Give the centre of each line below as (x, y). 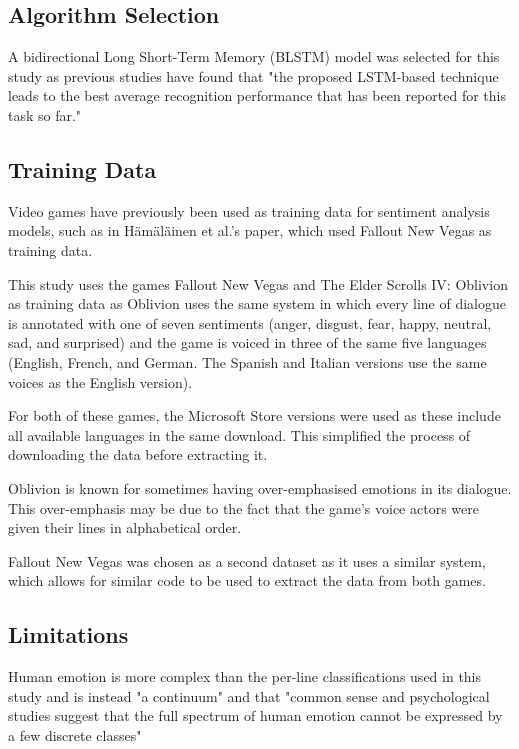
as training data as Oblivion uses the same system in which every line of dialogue (257, 303)
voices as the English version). (100, 381)
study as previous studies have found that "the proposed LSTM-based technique (253, 75)
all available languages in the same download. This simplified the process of (239, 434)
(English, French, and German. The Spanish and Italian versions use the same (247, 361)
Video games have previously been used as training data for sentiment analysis (249, 210)
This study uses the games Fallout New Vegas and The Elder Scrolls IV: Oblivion (258, 283)
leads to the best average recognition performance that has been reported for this (257, 95)
